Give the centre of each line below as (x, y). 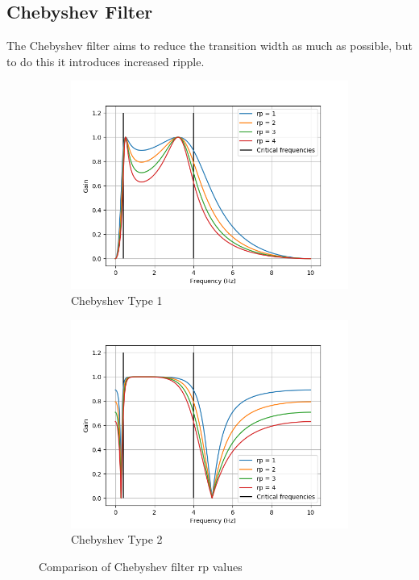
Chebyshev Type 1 (117, 300)
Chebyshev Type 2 (117, 539)
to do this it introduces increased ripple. (106, 61)
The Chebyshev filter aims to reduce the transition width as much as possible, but (209, 46)
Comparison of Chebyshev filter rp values (141, 566)
